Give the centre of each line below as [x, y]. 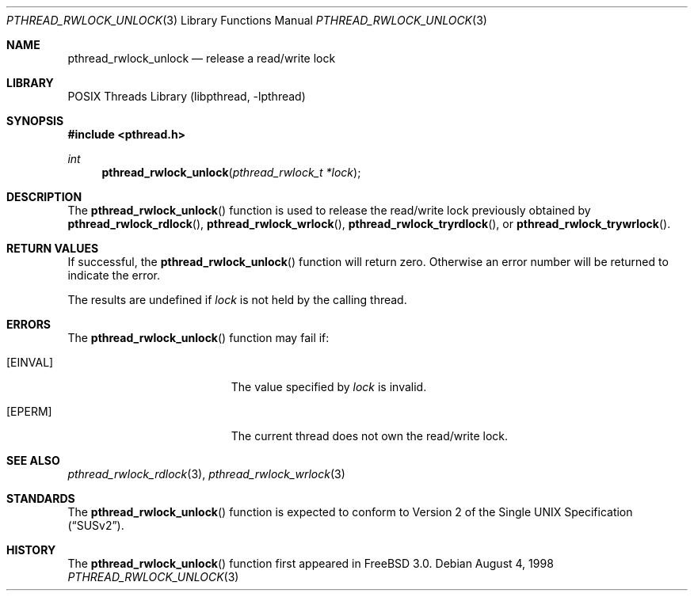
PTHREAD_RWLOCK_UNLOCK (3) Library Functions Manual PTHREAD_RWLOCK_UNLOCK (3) [247, 20]
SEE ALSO [33, 460]
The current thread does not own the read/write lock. [370, 436]
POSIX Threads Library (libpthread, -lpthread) [187, 96]
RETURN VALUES [53, 248]
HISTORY [31, 550]
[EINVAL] [30, 362]
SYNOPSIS [35, 121]
